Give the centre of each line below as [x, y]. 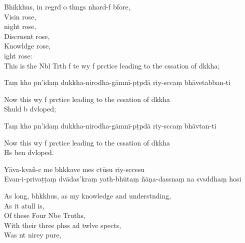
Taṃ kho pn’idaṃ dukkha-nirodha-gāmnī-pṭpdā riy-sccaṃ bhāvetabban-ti [117, 82]
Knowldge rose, [27, 46]
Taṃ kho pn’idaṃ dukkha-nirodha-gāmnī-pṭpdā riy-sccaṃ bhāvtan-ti [110, 125]
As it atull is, [24, 205]
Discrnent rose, [27, 36]
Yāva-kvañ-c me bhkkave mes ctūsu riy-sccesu [74, 169]
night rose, [20, 26]
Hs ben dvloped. [29, 152]
